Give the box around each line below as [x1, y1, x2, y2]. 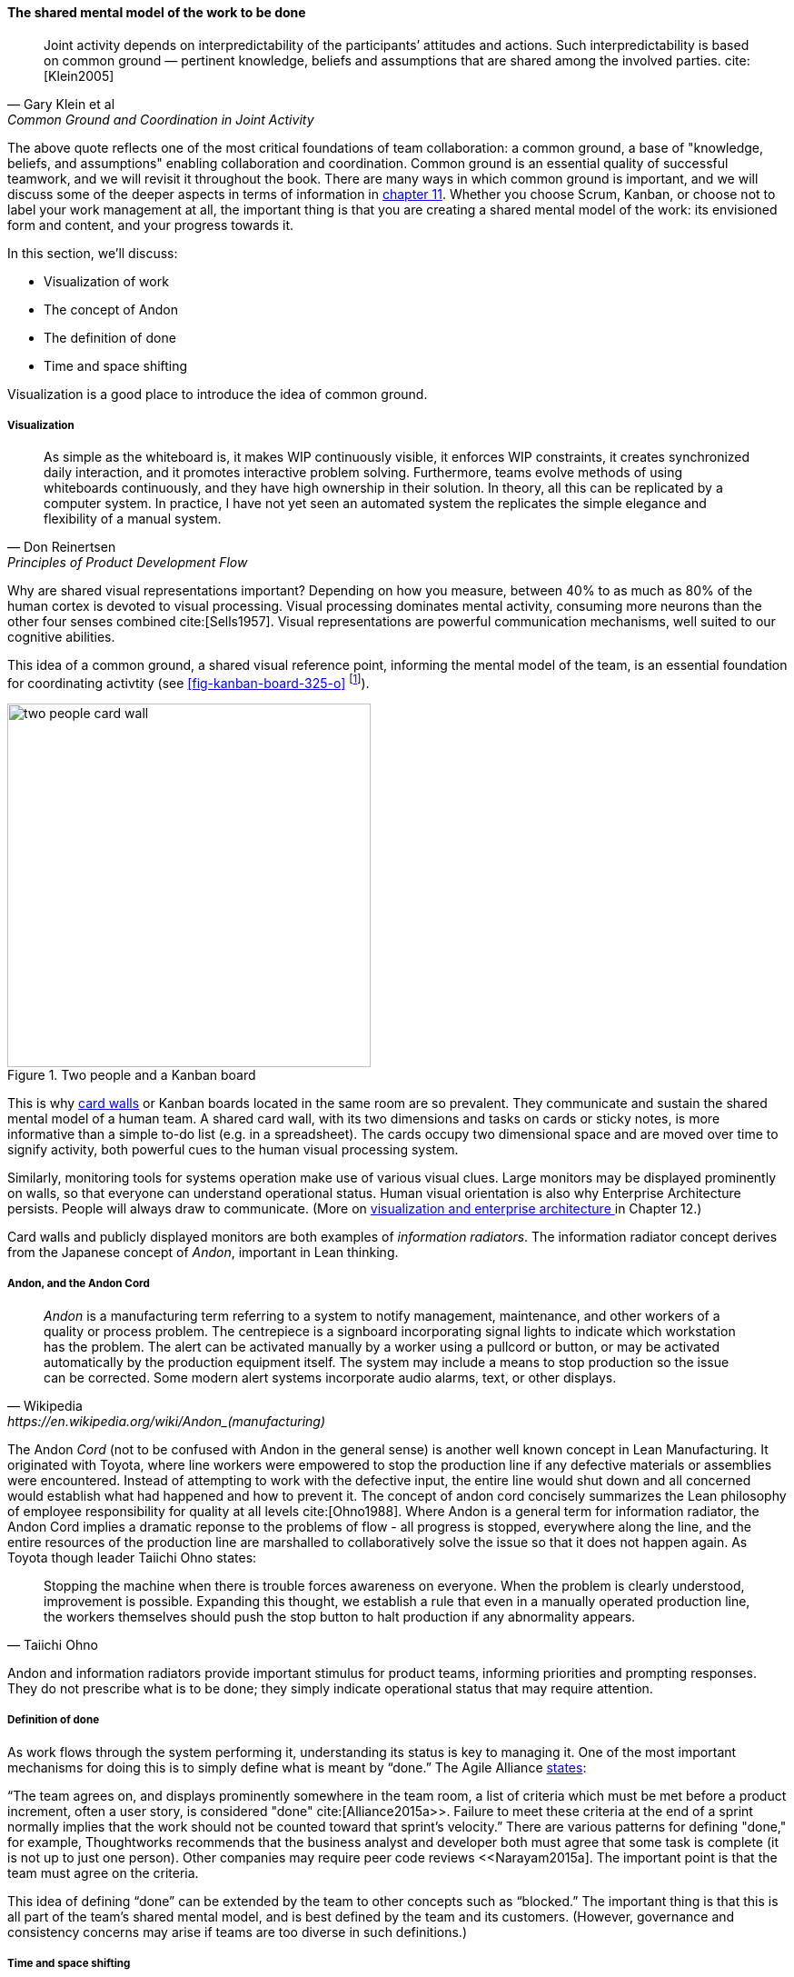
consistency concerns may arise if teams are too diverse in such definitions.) [7, 1923, 467, 1940]
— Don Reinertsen [7, 539, 116, 555]
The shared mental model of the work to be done [7, 5, 306, 20]
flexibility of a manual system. [44, 511, 222, 527]
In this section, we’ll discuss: [7, 245, 178, 261]
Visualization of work [44, 273, 169, 289]
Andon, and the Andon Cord [7, 1277, 150, 1291]
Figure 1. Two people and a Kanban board [7, 1067, 256, 1083]
